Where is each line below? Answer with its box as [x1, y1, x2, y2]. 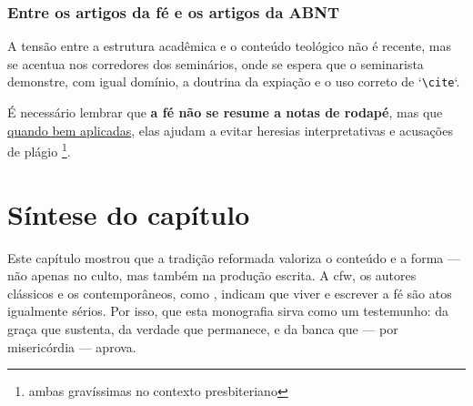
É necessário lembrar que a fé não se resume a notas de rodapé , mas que [7, 103, 443, 122]
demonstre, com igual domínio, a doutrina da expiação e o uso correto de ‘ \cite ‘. [7, 72, 460, 91]
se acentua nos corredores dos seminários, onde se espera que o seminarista [7, 54, 424, 73]
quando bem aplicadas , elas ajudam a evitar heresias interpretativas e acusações [7, 120, 453, 139]
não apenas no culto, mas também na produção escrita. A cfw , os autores [7, 266, 417, 285]
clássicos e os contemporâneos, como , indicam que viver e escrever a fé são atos [7, 283, 452, 302]
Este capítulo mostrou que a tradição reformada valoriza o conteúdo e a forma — [7, 248, 460, 267]
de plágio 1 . [7, 139, 71, 160]
